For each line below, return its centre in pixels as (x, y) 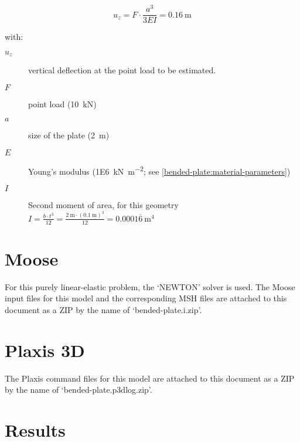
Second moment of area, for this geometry (103, 205)
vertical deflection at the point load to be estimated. (122, 70)
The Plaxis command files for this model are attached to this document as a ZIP (150, 378)
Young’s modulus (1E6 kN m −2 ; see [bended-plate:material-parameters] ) (159, 170)
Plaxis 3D (45, 350)
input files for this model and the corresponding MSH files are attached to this (146, 298)
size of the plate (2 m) (69, 135)
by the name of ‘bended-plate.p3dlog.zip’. (79, 390)
